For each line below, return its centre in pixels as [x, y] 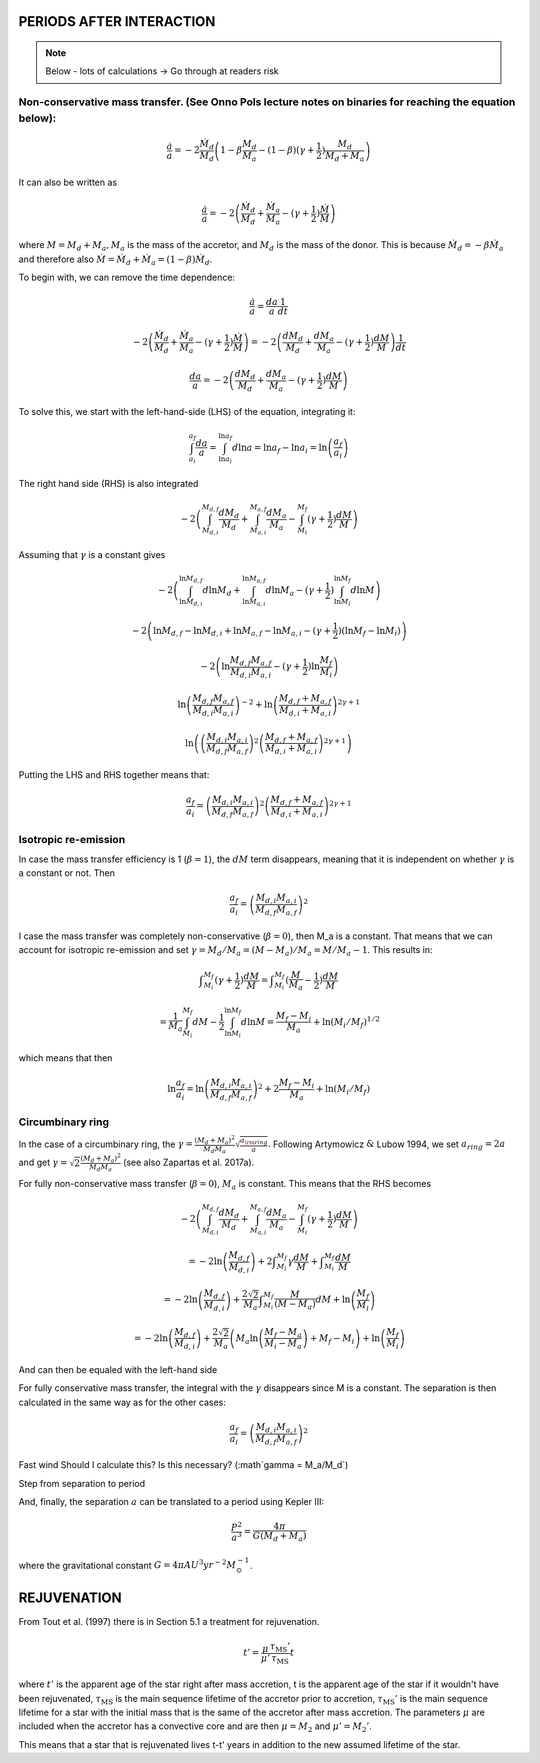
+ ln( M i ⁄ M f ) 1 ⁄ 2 [346, 1022]
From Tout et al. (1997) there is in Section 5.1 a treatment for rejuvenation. [169, 1621]
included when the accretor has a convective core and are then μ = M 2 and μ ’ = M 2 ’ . [195, 1727]
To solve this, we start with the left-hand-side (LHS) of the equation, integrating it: [187, 412]
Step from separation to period [82, 1483]
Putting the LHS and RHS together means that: [114, 775]
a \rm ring [254, 1141]
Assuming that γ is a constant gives [92, 555]
